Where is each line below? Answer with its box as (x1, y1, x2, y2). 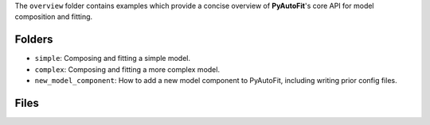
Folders (14, 32, 53, 47)
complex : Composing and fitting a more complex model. (34, 64, 221, 74)
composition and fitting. (14, 12, 93, 21)
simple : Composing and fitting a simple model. (34, 54, 191, 63)
